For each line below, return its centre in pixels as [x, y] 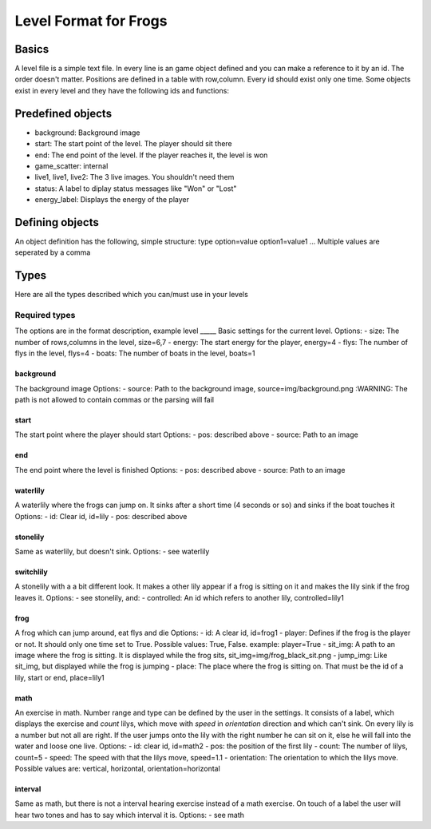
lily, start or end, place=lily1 [59, 677]
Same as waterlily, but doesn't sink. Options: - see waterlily [112, 551]
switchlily [31, 572]
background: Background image [87, 133]
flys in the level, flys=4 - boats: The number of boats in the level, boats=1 [135, 353]
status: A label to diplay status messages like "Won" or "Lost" [136, 188]
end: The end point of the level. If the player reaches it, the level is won [151, 155]
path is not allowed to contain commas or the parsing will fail [115, 400]
